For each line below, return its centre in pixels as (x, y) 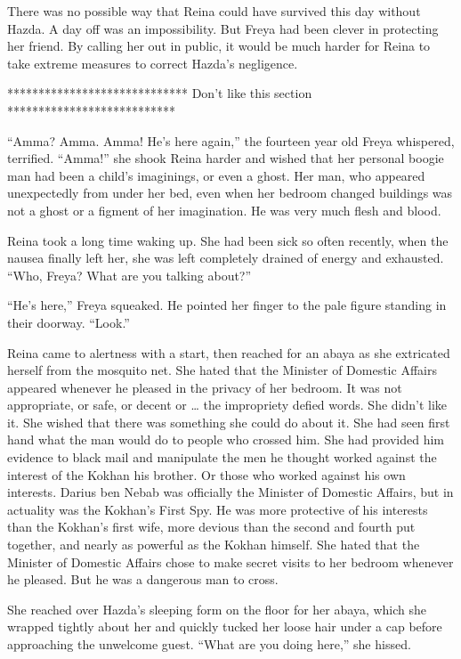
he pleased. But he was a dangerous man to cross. (143, 579)
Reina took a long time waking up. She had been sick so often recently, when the (228, 240)
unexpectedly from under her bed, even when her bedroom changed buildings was (230, 193)
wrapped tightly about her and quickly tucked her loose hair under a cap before (225, 626)
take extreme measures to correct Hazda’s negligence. (153, 63)
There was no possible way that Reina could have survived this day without (214, 11)
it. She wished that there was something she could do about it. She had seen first (229, 422)
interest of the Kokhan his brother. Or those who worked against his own (206, 474)
